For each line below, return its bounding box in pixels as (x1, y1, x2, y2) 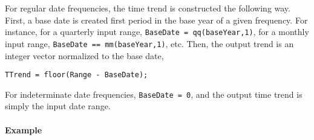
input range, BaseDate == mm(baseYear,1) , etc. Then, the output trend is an (5, 37, 294, 49)
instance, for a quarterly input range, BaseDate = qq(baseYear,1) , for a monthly (5, 25, 309, 38)
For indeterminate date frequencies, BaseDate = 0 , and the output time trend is (5, 87, 303, 100)
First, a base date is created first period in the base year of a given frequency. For (5, 13, 308, 26)
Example (5, 123, 42, 136)
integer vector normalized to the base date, (5, 49, 164, 62)
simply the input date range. (5, 100, 111, 112)
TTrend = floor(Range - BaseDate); (5, 71, 148, 80)
